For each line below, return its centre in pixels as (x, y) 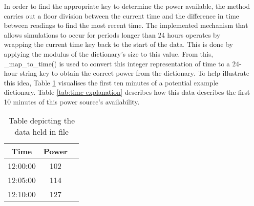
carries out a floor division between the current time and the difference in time (122, 15)
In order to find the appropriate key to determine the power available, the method (127, 6)
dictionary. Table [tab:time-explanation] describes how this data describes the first (127, 92)
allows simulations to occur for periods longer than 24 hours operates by (112, 34)
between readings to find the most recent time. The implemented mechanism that (126, 25)
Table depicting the (42, 120)
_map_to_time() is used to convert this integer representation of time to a (117, 63)
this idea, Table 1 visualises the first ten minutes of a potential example (111, 82)
